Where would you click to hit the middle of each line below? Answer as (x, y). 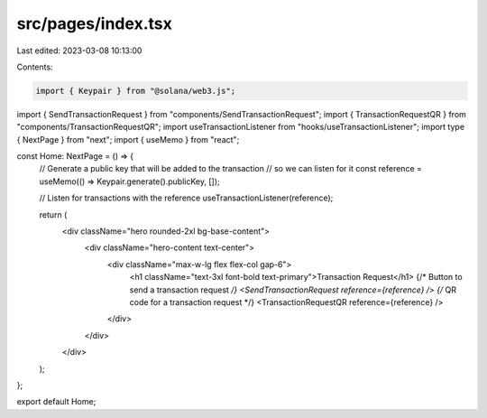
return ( (53, 214)
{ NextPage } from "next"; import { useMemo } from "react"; (128, 139)
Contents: (35, 67)
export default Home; (56, 402)
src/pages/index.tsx (95, 23)
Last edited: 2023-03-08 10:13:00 (79, 51)
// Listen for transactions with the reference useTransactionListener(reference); (186, 198)
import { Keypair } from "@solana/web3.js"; (136, 91)
